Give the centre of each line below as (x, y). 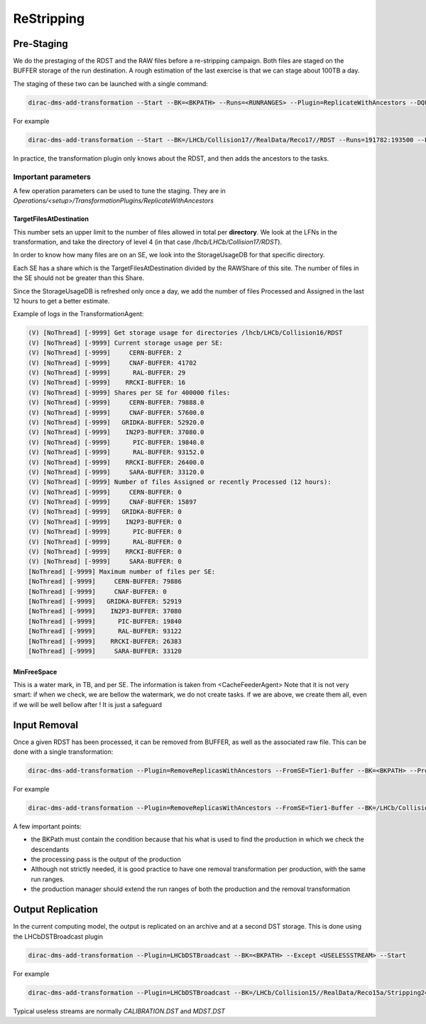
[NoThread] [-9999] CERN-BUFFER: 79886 (105, 582)
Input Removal (45, 725)
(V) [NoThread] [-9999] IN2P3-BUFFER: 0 (105, 522)
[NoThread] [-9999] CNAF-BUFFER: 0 (97, 591)
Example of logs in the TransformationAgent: (78, 314)
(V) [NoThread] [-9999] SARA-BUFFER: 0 (105, 562)
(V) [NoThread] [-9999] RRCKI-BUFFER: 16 (107, 383)
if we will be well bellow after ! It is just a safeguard (88, 704)
